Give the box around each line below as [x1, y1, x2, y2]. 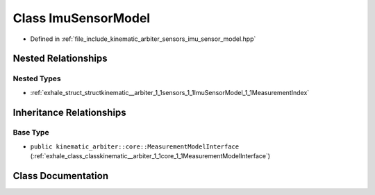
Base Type [12, 128, 49, 137]
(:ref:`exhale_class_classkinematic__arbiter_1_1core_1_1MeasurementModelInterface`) [30, 152, 271, 160]
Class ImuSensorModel [12, 10, 151, 26]
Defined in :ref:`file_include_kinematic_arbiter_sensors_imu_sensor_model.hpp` [30, 35, 256, 43]
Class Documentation [12, 170, 109, 182]
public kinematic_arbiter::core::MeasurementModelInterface [30, 142, 240, 151]
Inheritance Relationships [12, 106, 126, 118]
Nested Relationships [12, 53, 108, 65]
